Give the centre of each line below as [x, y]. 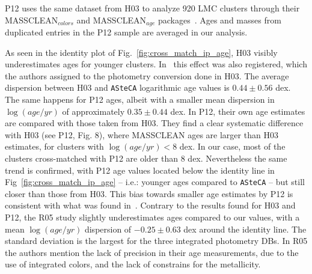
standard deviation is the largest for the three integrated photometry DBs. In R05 [156, 241]
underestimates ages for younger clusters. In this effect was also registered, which [156, 64]
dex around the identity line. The [245, 229]
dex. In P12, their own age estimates [238, 111]
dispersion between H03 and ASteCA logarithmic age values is [117, 87]
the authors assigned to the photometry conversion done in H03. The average [147, 75]
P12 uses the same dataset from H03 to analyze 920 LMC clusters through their [152, 8]
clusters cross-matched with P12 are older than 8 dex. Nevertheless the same [146, 158]
